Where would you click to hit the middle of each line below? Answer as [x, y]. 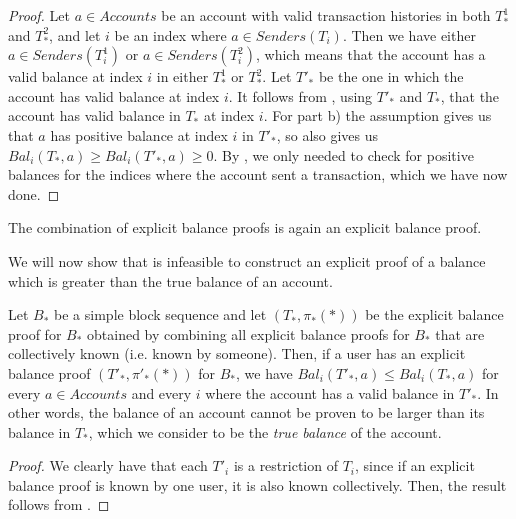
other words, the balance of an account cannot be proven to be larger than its [246, 412]
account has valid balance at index [114, 95]
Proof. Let [39, 15]
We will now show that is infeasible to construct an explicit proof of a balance [247, 260]
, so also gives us [327, 134]
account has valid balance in [94, 115]
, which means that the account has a [371, 54]
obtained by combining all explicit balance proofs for [248, 333]
